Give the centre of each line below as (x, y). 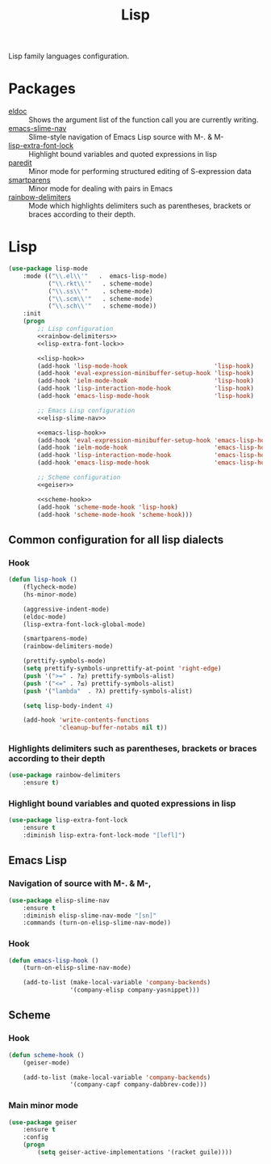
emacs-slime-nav (38, 129)
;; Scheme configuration (79, 478)
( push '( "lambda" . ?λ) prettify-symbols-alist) (108, 691)
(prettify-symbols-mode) (65, 661)
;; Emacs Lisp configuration (86, 410)
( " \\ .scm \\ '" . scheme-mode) (100, 298)
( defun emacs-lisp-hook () (54, 960)
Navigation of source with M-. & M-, (80, 883)
